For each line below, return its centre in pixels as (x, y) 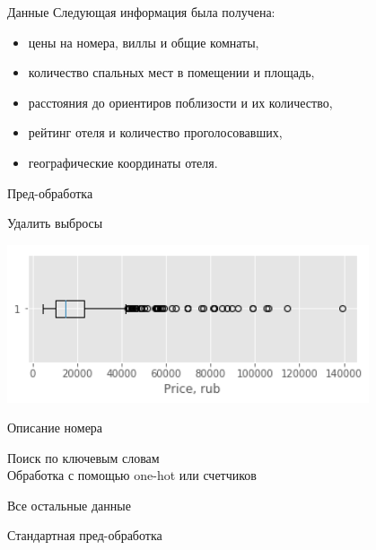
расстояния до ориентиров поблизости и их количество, (180, 102)
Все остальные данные (69, 505)
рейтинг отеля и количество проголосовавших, (155, 132)
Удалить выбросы (55, 223)
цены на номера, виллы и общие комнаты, (144, 42)
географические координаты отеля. (123, 162)
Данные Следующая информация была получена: (141, 12)
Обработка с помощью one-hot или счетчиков (132, 475)
